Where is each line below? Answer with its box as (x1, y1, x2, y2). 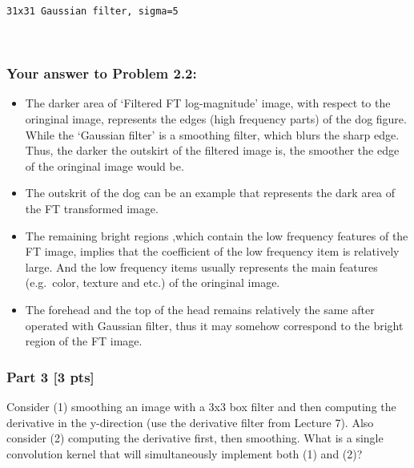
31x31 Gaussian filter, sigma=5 (6, 6, 179, 17)
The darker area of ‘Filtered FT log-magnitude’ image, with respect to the (25, 95, 391, 111)
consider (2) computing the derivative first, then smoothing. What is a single (6, 430, 384, 446)
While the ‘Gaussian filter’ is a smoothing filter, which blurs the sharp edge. (25, 126, 400, 143)
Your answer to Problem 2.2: (6, 63, 197, 83)
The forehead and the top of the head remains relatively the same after (25, 301, 375, 317)
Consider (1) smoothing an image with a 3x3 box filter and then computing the (6, 397, 396, 414)
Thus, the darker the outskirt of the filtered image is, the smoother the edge (25, 142, 400, 159)
